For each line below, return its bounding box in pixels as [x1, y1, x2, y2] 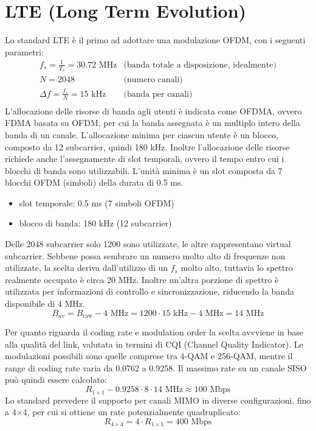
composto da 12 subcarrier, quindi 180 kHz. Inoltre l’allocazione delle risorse [5, 140, 290, 153]
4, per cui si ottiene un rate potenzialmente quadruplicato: [22, 405, 241, 418]
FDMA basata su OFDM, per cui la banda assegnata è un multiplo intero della [5, 116, 300, 129]
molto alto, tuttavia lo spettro [180, 261, 293, 274]
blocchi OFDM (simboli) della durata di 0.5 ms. [5, 176, 184, 189]
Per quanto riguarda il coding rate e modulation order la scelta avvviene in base [5, 326, 303, 338]
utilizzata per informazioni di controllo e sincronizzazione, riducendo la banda [5, 285, 294, 298]
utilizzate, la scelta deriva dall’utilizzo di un [5, 261, 168, 274]
